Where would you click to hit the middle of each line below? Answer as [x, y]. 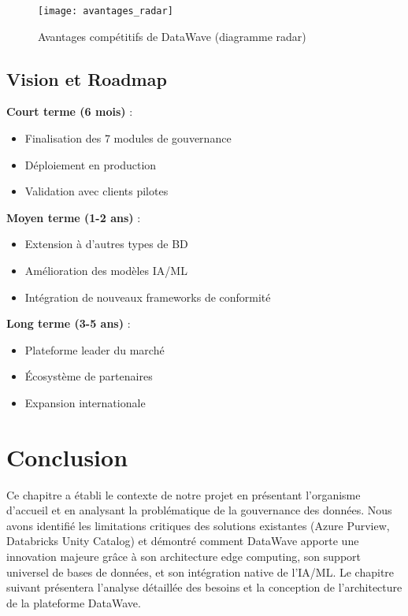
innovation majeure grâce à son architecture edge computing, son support [184, 557]
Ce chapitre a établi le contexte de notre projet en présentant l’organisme [184, 494]
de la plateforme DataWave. [74, 602]
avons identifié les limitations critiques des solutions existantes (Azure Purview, [198, 525]
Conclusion [67, 456]
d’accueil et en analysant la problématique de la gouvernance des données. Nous [199, 510]
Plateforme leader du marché [95, 349]
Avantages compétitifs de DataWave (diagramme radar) [172, 36]
